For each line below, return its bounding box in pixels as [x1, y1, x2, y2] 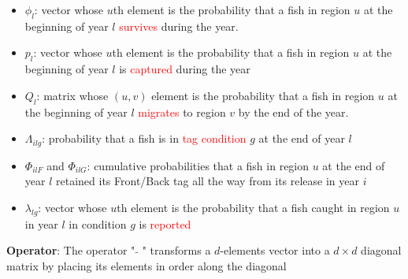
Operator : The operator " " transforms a [6, 242, 211, 259]
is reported [139, 215, 191, 232]
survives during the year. [119, 17, 239, 34]
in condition [69, 215, 127, 232]
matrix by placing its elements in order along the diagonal [6, 257, 287, 273]
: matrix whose [36, 87, 109, 103]
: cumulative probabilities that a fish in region [87, 157, 310, 173]
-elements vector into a [220, 242, 330, 259]
